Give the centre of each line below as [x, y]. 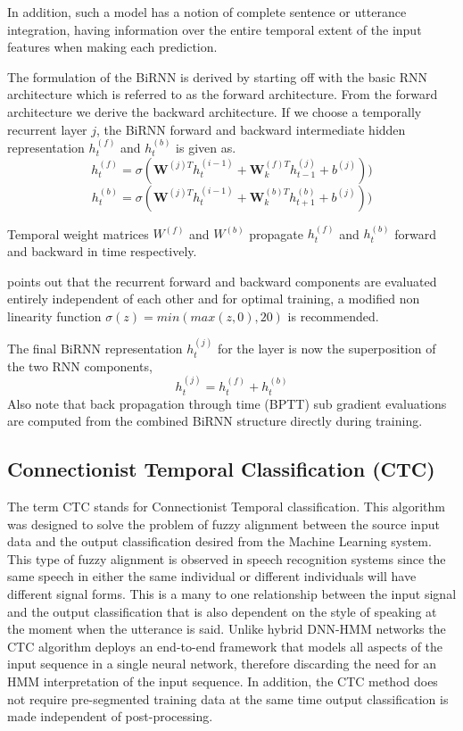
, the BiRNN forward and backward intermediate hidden [251, 129]
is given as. [206, 147]
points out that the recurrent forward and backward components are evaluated [222, 281]
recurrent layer [47, 129]
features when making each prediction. [112, 47]
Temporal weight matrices [78, 233]
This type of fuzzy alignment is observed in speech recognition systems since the [227, 558]
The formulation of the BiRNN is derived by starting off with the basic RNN [218, 76]
